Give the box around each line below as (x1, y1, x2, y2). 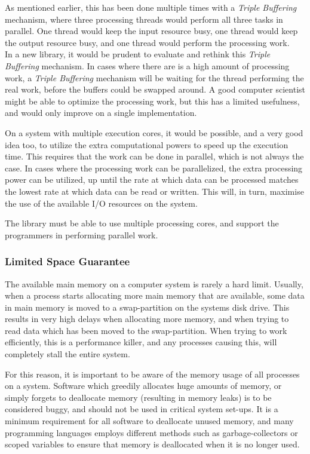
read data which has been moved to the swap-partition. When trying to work (5, 324, 287, 336)
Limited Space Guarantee (5, 254, 130, 269)
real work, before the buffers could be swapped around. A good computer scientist (5, 83, 305, 96)
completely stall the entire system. (5, 348, 130, 360)
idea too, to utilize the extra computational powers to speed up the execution (5, 138, 288, 151)
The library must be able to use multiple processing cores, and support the (5, 217, 279, 229)
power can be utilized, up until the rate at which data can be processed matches (5, 173, 299, 186)
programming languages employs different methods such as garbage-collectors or (5, 426, 298, 438)
